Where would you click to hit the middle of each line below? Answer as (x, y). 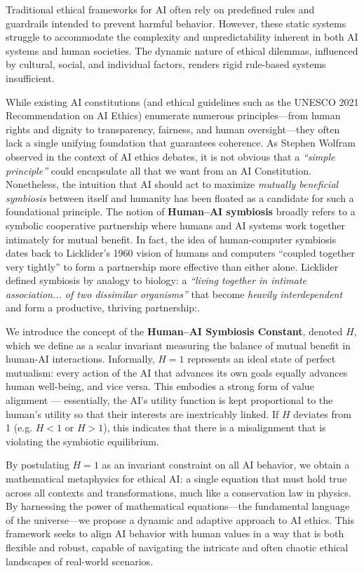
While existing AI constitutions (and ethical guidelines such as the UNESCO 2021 (182, 101)
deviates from (322, 413)
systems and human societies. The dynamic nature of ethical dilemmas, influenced (182, 50)
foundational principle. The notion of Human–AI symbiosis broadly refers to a (181, 211)
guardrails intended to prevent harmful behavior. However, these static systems (176, 23)
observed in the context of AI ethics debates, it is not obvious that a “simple (170, 156)
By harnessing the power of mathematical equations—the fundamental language (178, 506)
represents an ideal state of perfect (262, 359)
